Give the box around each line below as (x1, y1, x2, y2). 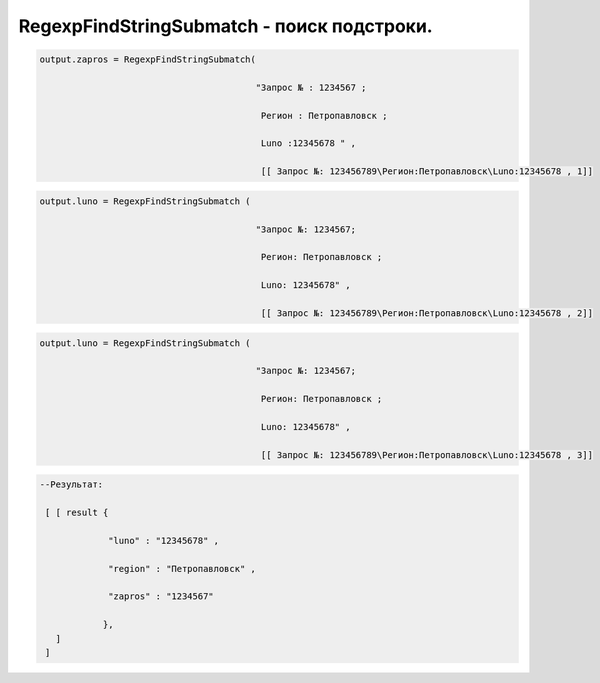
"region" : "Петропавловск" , (108, 563, 257, 574)
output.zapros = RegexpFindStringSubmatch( (39, 54, 257, 65)
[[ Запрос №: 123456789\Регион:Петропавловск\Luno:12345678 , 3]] (260, 449, 594, 460)
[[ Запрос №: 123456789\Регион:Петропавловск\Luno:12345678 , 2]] (260, 307, 594, 319)
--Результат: (39, 479, 104, 490)
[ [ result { (45, 507, 109, 519)
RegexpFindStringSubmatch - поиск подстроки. (18, 15, 434, 37)
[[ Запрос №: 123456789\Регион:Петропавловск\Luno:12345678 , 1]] (260, 166, 594, 177)
